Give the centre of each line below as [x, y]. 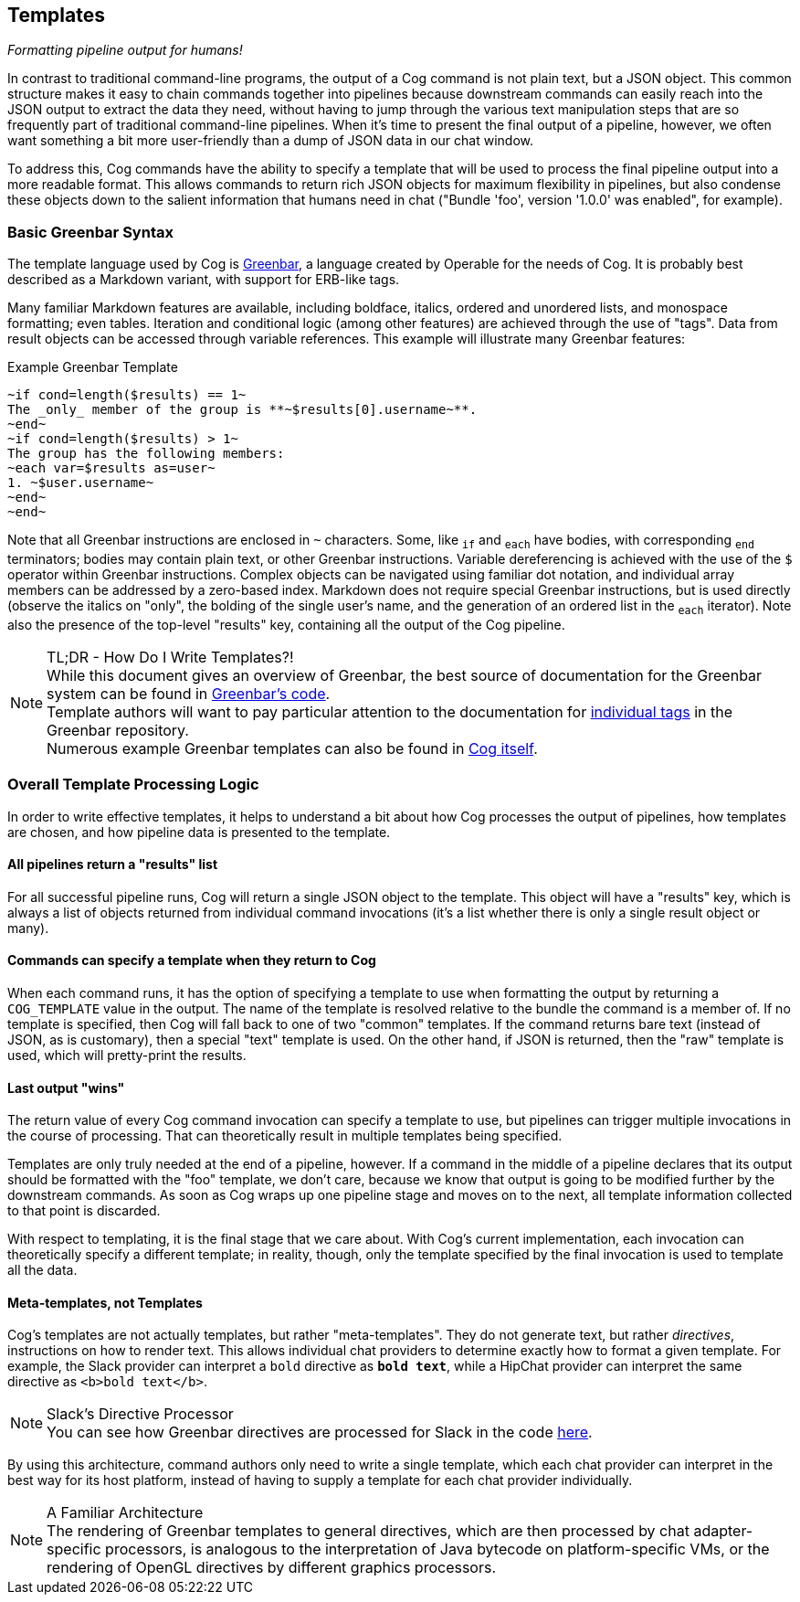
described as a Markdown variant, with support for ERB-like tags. [204, 280]
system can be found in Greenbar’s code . [189, 693]
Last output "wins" [66, 1087]
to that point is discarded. [84, 1211]
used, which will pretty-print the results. [127, 1055]
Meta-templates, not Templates [105, 1302]
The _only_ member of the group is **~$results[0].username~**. [242, 410]
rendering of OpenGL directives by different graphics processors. [272, 1568]
